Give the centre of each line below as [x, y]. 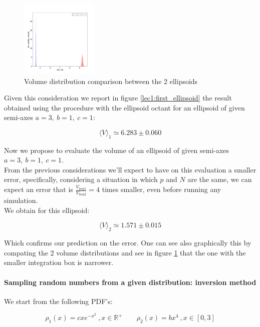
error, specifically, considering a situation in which [81, 179]
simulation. [21, 200]
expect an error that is [39, 189]
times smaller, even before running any [162, 189]
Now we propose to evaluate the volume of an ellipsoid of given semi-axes [117, 150]
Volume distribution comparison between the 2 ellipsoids [111, 81]
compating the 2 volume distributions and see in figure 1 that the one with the [125, 252]
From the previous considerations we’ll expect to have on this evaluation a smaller [130, 169]
